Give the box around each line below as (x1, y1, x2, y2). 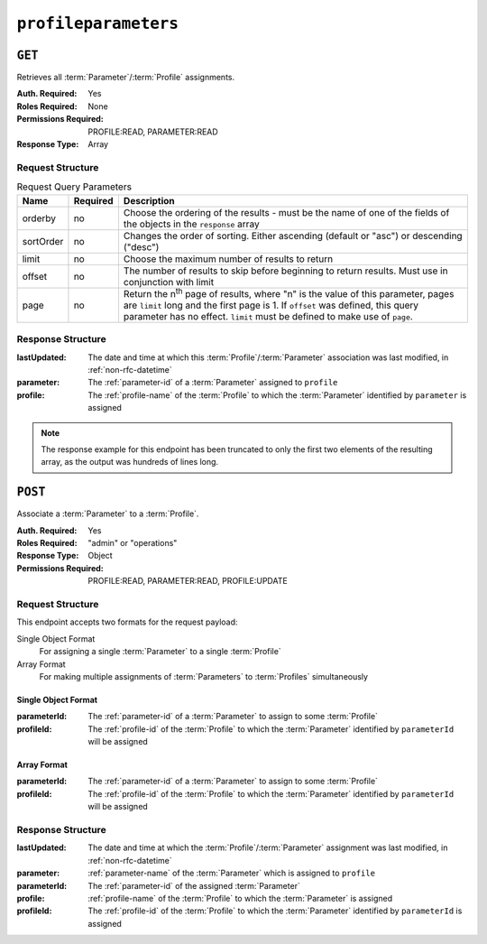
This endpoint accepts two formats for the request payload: (16, 616, 238, 627)
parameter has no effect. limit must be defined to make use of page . (123, 310, 414, 322)
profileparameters (16, 14, 179, 33)
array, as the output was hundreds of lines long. (41, 457, 219, 467)
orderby (22, 212, 56, 225)
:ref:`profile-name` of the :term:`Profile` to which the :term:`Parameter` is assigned (87, 893, 392, 903)
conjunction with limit (123, 275, 215, 288)
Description (123, 194, 175, 207)
